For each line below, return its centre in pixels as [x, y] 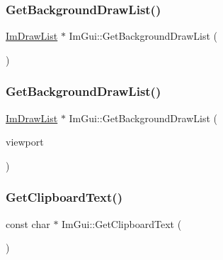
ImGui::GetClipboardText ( [122, 223]
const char [28, 223]
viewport [25, 142]
